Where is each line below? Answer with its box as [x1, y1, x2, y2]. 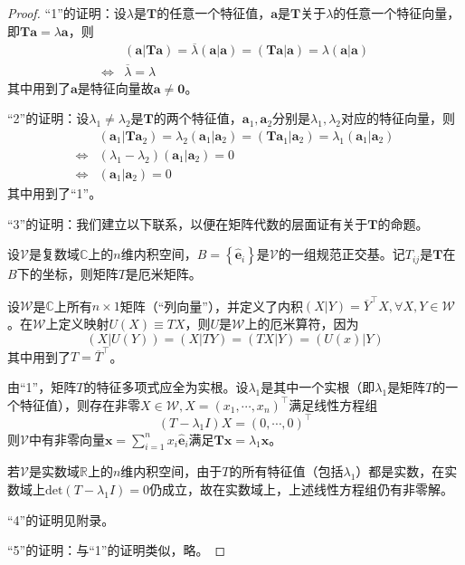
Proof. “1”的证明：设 [7, 4, 127, 22]
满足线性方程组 [289, 395, 378, 414]
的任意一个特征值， [157, 4, 271, 22]
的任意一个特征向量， [333, 4, 460, 22]
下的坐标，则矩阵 [16, 264, 119, 283]
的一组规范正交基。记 [278, 244, 405, 263]
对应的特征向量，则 [341, 109, 456, 128]
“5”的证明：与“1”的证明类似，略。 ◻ [7, 541, 226, 560]
